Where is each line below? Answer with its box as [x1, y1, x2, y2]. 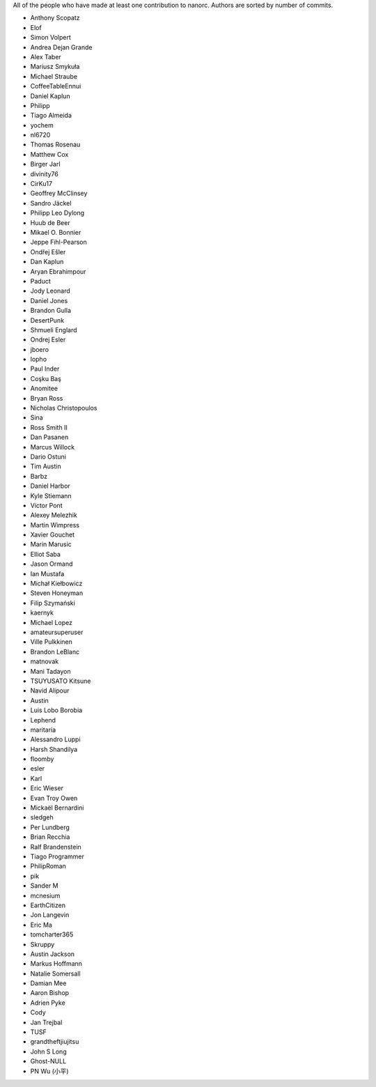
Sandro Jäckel [30, 199, 72, 207]
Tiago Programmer [30, 852, 85, 861]
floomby [30, 755, 54, 763]
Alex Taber [30, 52, 62, 61]
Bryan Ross [30, 394, 63, 402]
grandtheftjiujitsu [30, 1038, 79, 1046]
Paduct [30, 277, 52, 285]
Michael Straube [30, 72, 78, 80]
